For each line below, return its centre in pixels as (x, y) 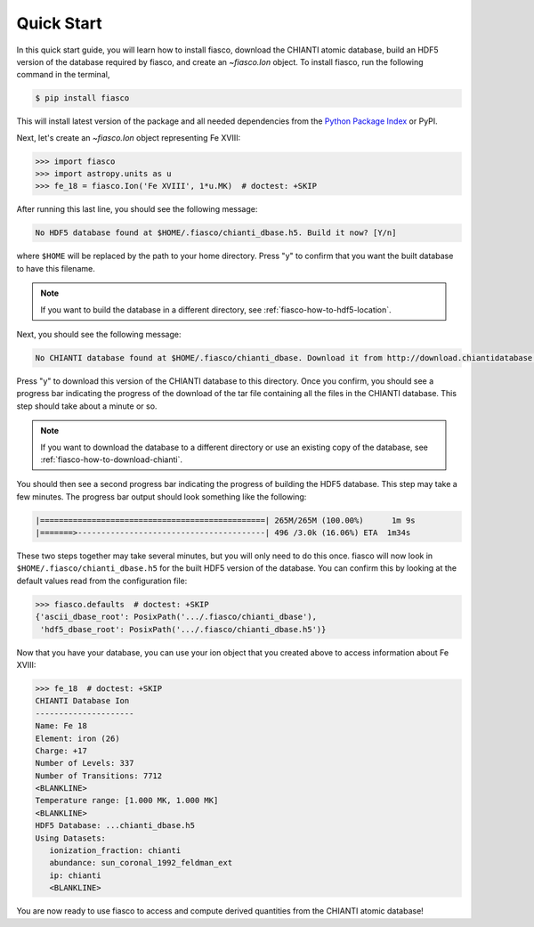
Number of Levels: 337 (85, 763)
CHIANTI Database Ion (82, 701)
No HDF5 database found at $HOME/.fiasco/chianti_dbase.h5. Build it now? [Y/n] (216, 233)
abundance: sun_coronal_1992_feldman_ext (141, 863)
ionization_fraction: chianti (115, 851)
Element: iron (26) (77, 738)
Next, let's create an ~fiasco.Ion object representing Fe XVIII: (128, 137)
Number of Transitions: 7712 (99, 776)
